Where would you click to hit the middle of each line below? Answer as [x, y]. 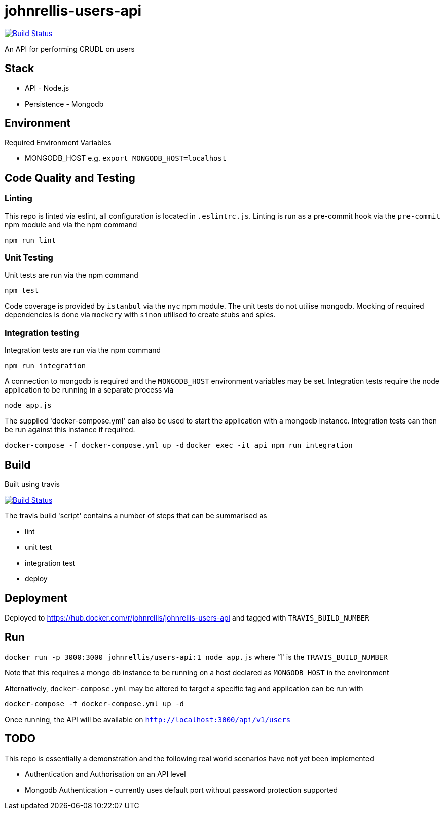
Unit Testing [29, 258]
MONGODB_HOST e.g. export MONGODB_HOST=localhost [126, 158]
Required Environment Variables [58, 143]
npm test [22, 291]
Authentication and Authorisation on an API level [105, 774]
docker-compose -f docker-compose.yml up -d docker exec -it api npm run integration [179, 446]
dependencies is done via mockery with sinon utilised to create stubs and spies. [140, 315]
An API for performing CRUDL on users [70, 49]
